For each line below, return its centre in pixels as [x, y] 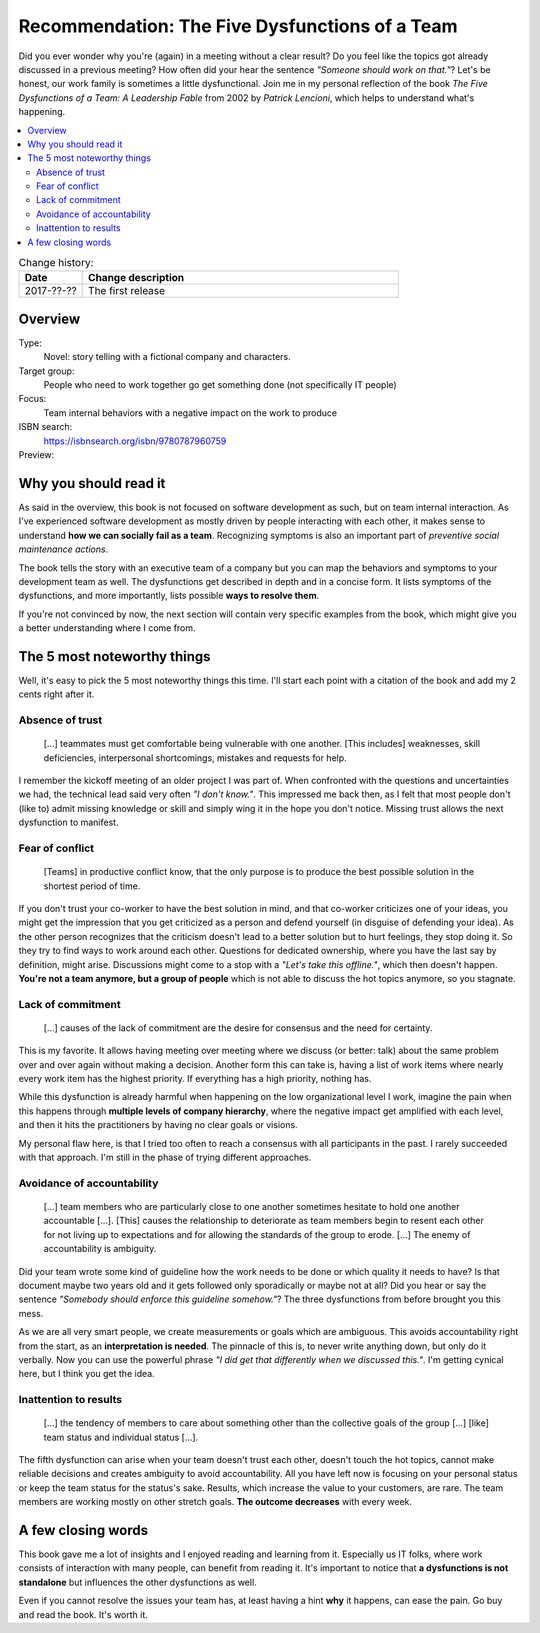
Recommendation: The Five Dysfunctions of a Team [238, 26]
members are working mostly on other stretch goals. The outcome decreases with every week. [215, 1502]
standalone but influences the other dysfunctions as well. [137, 1582]
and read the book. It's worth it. [83, 1614]
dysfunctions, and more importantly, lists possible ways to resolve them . [169, 596]
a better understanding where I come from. [107, 628]
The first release [126, 291]
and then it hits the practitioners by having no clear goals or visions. [158, 1125]
